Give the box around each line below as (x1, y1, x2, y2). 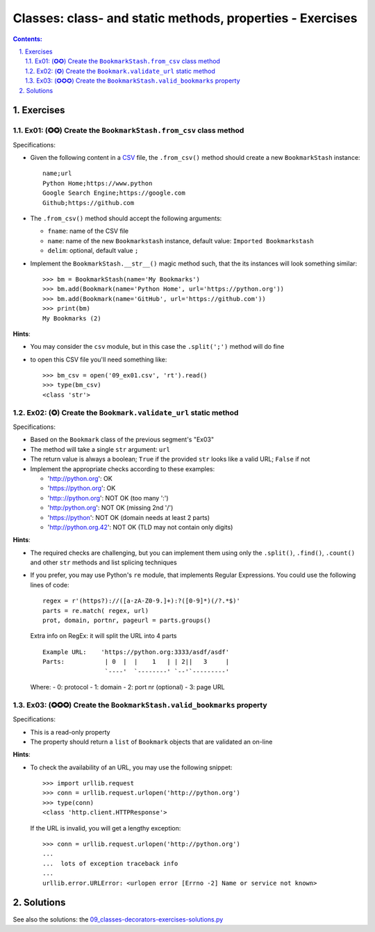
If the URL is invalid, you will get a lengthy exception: (30, 824, 181, 832)
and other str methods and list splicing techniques (30, 558, 177, 566)
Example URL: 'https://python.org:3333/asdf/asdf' (42, 648, 229, 656)
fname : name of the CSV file (47, 227, 129, 236)
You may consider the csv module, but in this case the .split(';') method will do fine (30, 343, 285, 351)
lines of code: (30, 580, 69, 589)
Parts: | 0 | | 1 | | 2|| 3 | (42, 657, 229, 666)
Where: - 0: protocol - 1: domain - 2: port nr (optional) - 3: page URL (30, 682, 225, 691)
